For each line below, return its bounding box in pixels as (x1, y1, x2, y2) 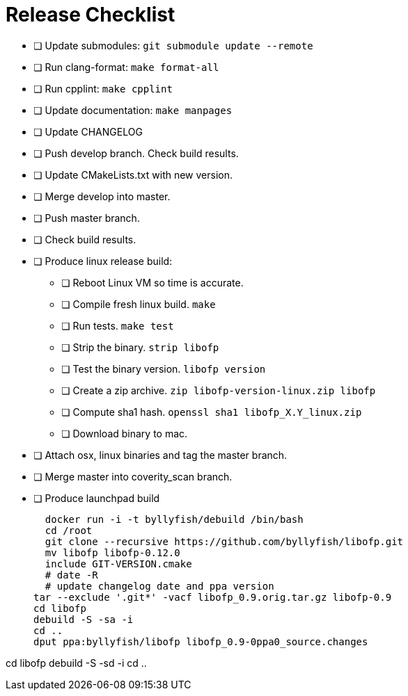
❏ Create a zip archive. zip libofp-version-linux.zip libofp (61, 384, 376, 396)
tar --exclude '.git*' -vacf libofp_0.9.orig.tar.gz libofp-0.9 (33, 591, 392, 603)
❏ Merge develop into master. (33, 190, 171, 202)
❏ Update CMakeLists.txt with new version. (33, 168, 233, 181)
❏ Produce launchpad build (33, 492, 160, 504)
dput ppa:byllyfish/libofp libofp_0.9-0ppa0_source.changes (33, 636, 368, 647)
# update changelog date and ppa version (45, 580, 274, 592)
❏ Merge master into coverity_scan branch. (33, 470, 233, 483)
